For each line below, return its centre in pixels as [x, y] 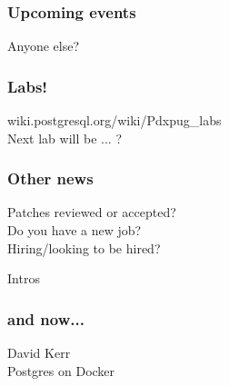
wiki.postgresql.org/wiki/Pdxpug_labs [114, 120]
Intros [24, 278]
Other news [50, 178]
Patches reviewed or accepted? [92, 212]
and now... [46, 318]
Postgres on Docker [61, 370]
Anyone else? [44, 46]
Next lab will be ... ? [65, 138]
